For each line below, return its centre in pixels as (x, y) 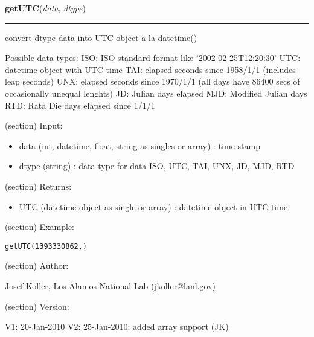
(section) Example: (40, 227)
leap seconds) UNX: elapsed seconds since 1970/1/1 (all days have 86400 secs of (152, 81)
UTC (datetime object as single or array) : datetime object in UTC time (153, 206)
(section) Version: (37, 306)
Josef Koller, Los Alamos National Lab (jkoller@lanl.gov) (110, 285)
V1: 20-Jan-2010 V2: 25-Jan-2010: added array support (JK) (117, 326)
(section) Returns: (38, 186)
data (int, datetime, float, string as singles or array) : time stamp (139, 145)
